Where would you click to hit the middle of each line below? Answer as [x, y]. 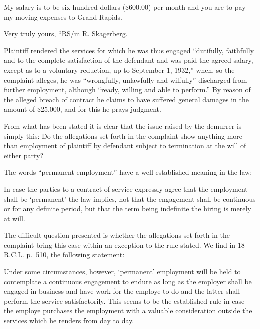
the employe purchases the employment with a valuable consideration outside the [128, 311]
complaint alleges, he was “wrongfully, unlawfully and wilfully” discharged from [126, 79]
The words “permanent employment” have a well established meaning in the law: [128, 172]
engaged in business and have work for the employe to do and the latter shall [122, 291]
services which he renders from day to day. [69, 321]
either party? [24, 155]
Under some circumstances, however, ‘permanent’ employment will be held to [122, 272]
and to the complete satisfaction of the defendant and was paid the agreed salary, [129, 60]
